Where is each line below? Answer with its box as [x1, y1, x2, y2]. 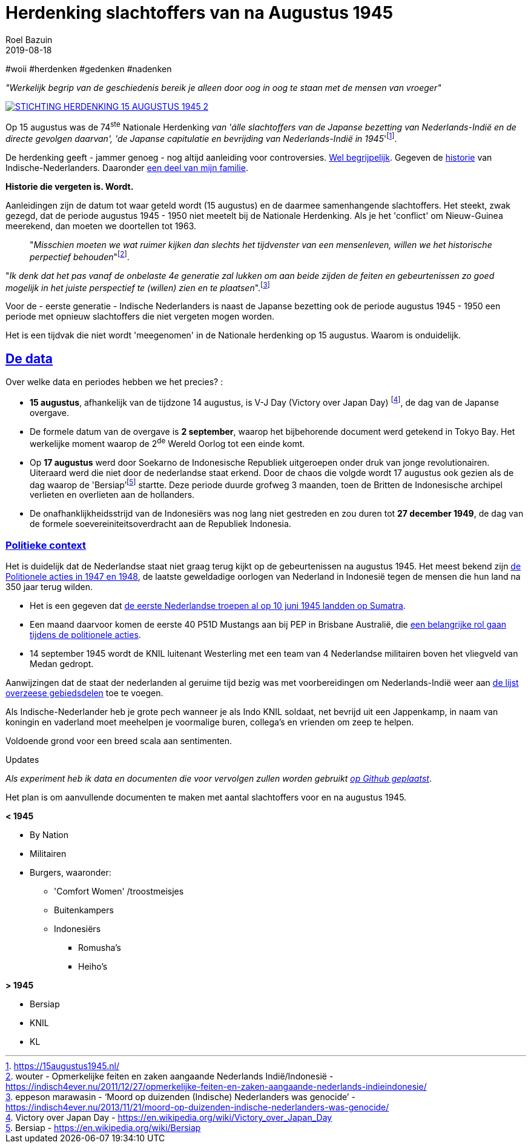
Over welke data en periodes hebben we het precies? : [5, 377, 223, 388]
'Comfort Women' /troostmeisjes [54, 885, 184, 896]
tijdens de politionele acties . [30, 629, 141, 640]
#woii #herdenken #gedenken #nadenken [5, 63, 172, 74]
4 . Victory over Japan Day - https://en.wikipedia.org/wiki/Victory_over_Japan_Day [5, 1112, 332, 1123]
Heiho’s [78, 961, 108, 972]
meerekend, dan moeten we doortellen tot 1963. [5, 221, 197, 232]
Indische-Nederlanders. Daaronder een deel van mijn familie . [5, 163, 248, 173]
